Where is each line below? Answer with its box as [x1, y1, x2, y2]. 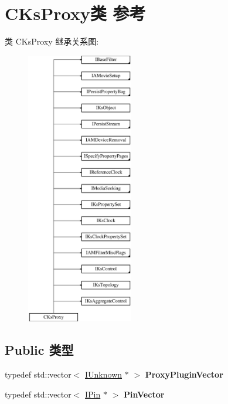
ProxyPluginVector [145, 368, 223, 381]
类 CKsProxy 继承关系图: [5, 35, 99, 47]
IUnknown [85, 368, 122, 381]
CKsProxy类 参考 [5, 1, 146, 25]
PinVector [123, 388, 165, 400]
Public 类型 [5, 341, 74, 359]
